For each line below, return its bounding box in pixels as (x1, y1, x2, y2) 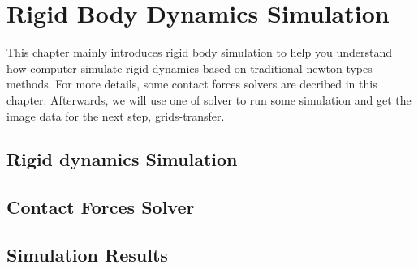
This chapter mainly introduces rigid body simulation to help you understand (6, 44, 392, 61)
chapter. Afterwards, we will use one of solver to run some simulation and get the (6, 91, 412, 108)
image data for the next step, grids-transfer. (6, 107, 225, 124)
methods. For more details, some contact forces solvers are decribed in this (6, 75, 377, 92)
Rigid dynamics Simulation (6, 147, 238, 172)
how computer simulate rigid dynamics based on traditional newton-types (6, 59, 373, 76)
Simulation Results (6, 242, 168, 267)
